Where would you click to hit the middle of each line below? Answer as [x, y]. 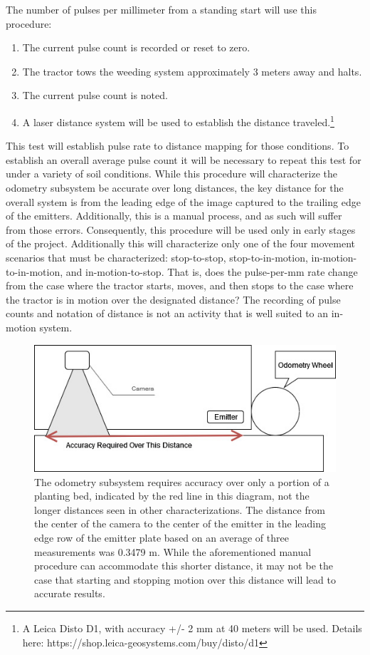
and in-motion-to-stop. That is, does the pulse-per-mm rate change [212, 271]
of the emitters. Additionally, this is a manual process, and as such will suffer [174, 216]
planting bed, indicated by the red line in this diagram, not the [172, 496]
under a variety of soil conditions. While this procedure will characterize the [171, 174]
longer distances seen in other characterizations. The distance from [180, 509]
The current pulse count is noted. [95, 95]
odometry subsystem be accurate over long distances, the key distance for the [175, 187]
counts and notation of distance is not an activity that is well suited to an [167, 313]
